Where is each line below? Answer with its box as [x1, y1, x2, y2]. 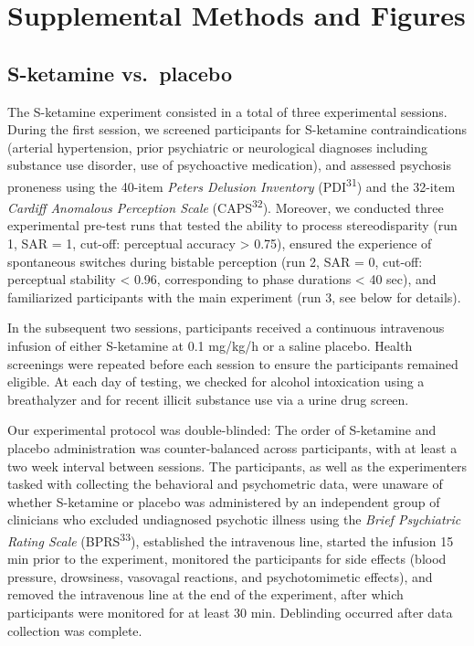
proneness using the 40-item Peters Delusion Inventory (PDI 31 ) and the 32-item [7, 174, 456, 196]
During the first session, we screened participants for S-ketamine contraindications [7, 120, 468, 139]
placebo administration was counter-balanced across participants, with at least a [7, 438, 458, 457]
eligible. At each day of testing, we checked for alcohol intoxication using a [7, 372, 425, 391]
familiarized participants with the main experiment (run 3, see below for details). [7, 287, 461, 306]
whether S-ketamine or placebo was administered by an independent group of [7, 492, 440, 511]
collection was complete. [7, 620, 142, 640]
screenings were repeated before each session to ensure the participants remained [7, 354, 458, 373]
